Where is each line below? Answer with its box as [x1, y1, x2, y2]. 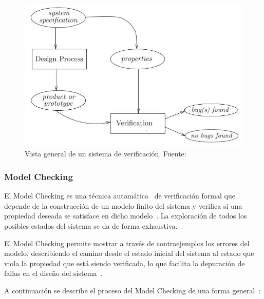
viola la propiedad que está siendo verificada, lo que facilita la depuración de [4, 257, 245, 268]
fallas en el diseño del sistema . [4, 268, 103, 278]
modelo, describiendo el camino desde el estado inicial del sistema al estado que [4, 248, 254, 258]
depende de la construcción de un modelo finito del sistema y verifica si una [4, 200, 242, 211]
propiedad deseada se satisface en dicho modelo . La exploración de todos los [4, 210, 247, 221]
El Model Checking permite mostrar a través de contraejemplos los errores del [4, 237, 250, 248]
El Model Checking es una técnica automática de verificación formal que [4, 190, 235, 201]
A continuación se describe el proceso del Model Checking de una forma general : [4, 285, 260, 295]
